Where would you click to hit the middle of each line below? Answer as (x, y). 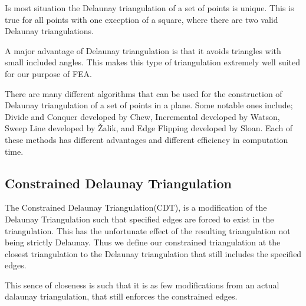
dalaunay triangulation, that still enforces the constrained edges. (121, 296)
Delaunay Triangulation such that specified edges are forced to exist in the (139, 219)
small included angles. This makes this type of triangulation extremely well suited (153, 62)
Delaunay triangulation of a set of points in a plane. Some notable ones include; (149, 105)
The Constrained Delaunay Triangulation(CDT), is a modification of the (136, 207)
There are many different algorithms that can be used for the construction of (144, 93)
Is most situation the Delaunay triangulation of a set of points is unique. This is (149, 8)
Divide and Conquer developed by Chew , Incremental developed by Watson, (142, 116)
